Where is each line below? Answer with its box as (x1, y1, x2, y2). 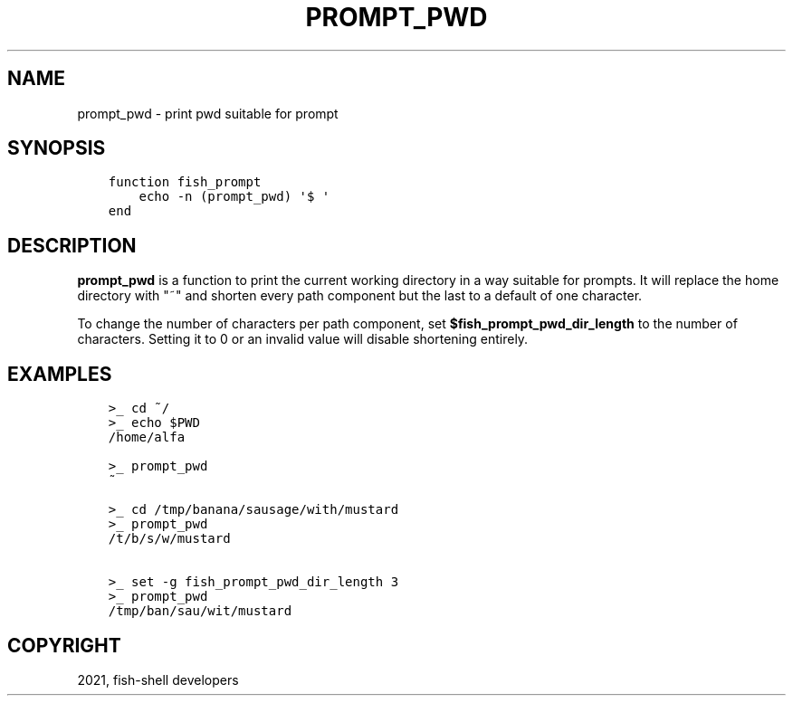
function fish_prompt (108, 175, 262, 190)
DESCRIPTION (7, 233, 137, 257)
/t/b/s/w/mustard (108, 531, 231, 546)
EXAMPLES (7, 362, 112, 385)
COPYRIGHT (7, 633, 121, 657)
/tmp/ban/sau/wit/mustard (108, 603, 292, 619)
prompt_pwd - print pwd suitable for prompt (77, 105, 339, 121)
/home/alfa (108, 430, 186, 445)
